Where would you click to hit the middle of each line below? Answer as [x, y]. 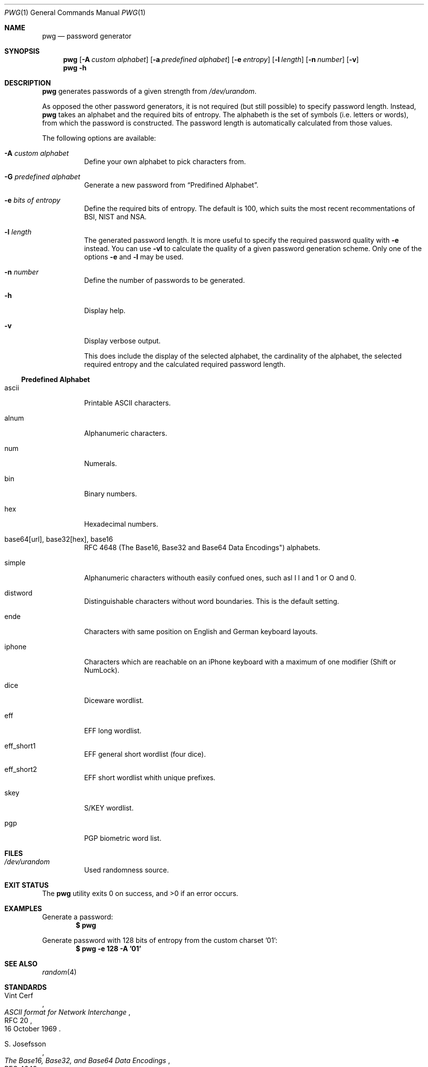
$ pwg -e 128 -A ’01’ [109, 949]
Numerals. [101, 463]
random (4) [59, 972]
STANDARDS [26, 987]
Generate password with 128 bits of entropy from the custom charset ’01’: [160, 940]
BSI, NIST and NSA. [115, 217]
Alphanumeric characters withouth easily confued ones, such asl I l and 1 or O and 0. [220, 578]
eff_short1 [20, 746]
